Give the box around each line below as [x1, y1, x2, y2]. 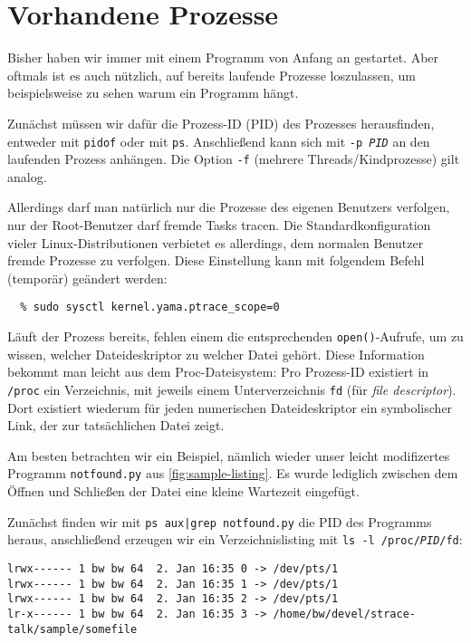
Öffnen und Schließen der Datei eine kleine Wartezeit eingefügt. [7, 481, 360, 500]
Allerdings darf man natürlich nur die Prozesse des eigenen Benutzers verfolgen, [7, 197, 450, 216]
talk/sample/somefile [7, 622, 138, 636]
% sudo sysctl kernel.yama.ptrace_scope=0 [20, 301, 280, 314]
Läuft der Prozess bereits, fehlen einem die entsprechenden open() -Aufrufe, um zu [7, 327, 464, 346]
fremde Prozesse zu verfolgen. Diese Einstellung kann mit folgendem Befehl [7, 251, 425, 270]
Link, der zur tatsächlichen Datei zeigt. [7, 416, 225, 435]
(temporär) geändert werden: [7, 268, 168, 287]
